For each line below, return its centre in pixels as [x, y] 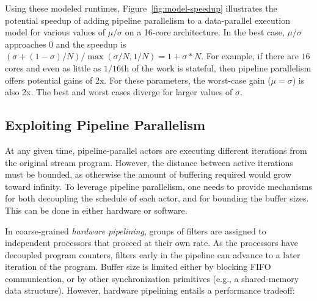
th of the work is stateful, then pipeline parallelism [216, 67]
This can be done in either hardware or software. [96, 210]
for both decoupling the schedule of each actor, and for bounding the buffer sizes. [157, 198]
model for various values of [55, 32]
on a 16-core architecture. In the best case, [205, 32]
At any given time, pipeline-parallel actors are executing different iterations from [156, 150]
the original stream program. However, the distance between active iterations [149, 162]
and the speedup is [91, 44]
